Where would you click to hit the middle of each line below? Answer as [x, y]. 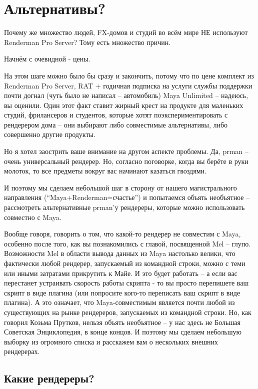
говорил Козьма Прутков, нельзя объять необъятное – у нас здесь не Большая [122, 322]
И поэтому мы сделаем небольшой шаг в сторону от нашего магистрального [120, 187]
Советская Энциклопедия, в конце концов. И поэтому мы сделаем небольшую [123, 332]
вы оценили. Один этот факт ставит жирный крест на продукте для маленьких [124, 105]
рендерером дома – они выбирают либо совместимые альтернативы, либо [116, 124]
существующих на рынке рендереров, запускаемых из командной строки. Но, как [128, 312]
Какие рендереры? [49, 378]
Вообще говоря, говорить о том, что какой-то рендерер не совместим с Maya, [122, 234]
